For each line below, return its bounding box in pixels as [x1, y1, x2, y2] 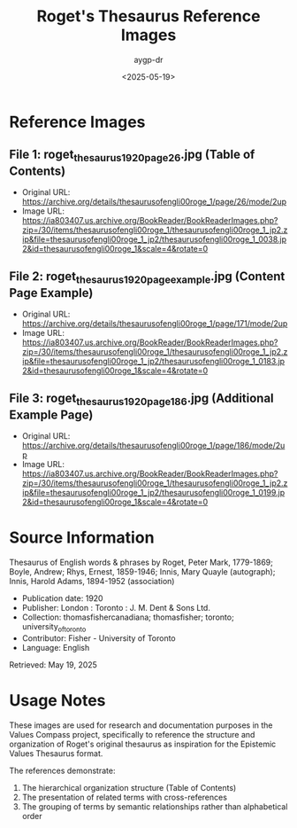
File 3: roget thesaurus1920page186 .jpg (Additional [9, 391, 274, 409]
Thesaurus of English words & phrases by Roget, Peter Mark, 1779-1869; [9, 557, 274, 567]
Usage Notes [9, 690, 106, 710]
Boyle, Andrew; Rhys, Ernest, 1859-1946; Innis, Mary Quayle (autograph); [9, 566, 276, 577]
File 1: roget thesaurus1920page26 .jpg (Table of [9, 147, 255, 165]
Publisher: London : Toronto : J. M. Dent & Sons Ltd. [21, 602, 210, 613]
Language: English [21, 642, 90, 652]
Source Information [9, 527, 155, 548]
